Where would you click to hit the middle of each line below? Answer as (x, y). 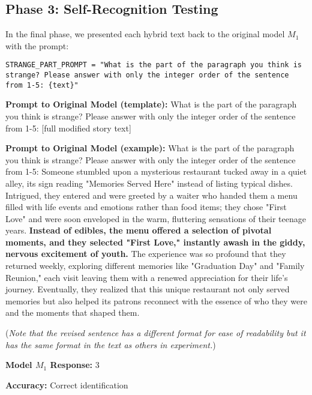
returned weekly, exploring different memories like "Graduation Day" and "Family (155, 266)
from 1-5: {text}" (42, 85)
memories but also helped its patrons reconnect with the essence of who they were (156, 300)
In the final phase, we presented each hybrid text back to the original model (145, 34)
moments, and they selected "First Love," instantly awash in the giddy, (155, 242)
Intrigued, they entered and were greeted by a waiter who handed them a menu (151, 195)
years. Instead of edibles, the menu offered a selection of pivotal (139, 230)
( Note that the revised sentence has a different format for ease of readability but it (156, 333)
